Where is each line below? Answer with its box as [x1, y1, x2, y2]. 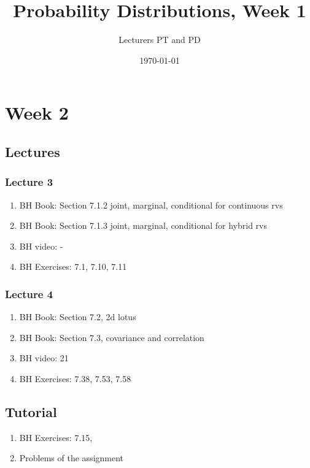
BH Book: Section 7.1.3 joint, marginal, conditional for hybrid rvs [19, 219, 267, 232]
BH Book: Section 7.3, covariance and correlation [19, 331, 204, 343]
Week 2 [5, 100, 69, 125]
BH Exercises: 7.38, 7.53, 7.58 [19, 372, 131, 385]
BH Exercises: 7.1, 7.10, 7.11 [19, 260, 127, 273]
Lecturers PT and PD [118, 33, 201, 46]
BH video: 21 [19, 351, 69, 364]
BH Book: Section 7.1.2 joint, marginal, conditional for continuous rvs [19, 198, 283, 211]
